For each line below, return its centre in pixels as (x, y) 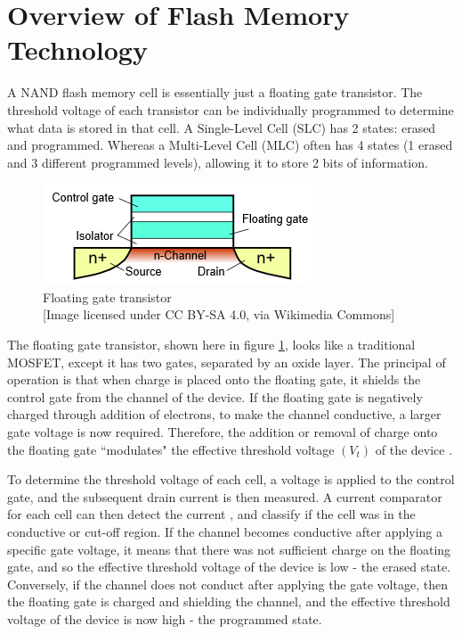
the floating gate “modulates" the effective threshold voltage (171, 449)
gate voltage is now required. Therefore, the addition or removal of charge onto (223, 432)
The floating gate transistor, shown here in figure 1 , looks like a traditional (211, 345)
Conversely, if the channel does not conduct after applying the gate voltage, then (227, 584)
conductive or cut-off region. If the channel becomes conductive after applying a (225, 531)
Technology (77, 49)
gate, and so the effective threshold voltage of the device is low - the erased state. (229, 567)
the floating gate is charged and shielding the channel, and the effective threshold (229, 601)
